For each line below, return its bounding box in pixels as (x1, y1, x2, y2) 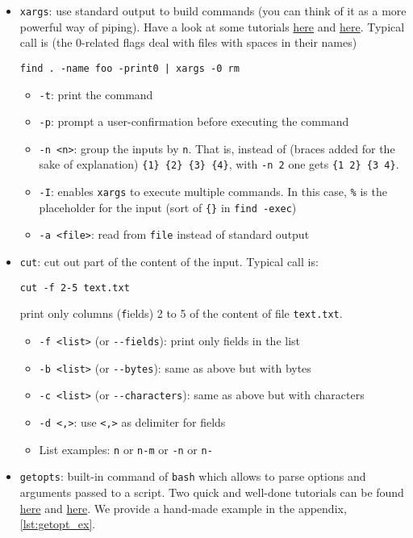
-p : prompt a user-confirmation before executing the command (39, 113, 349, 130)
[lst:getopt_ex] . (19, 515, 96, 532)
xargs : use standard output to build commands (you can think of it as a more (19, 2, 407, 19)
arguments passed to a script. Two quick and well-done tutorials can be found (19, 484, 404, 500)
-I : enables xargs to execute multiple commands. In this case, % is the (39, 183, 387, 200)
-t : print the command (39, 85, 153, 102)
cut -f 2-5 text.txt (19, 282, 130, 294)
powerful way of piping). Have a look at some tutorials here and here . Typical (19, 18, 405, 35)
